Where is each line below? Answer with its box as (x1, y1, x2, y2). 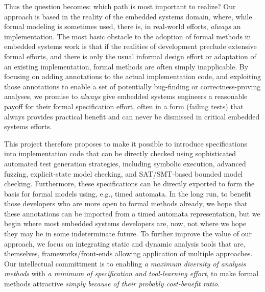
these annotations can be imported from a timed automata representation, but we (4, 208, 260, 218)
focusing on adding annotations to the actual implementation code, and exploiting (4, 71, 261, 82)
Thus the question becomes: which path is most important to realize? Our (4, 1, 236, 11)
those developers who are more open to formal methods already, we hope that (4, 198, 248, 209)
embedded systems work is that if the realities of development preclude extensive (4, 41, 257, 52)
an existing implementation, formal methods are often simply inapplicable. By (4, 61, 249, 71)
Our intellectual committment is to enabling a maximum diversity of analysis (4, 258, 246, 269)
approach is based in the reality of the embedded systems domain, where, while (4, 11, 252, 21)
